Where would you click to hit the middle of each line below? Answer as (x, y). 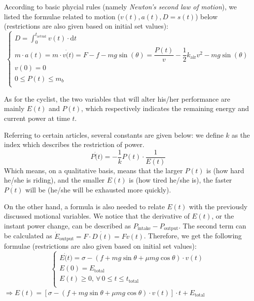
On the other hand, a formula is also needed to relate (85, 206)
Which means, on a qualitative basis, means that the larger (93, 170)
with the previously (218, 206)
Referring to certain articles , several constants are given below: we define (114, 134)
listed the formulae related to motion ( (62, 16)
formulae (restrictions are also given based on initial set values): (100, 246)
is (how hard (225, 170)
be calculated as (28, 236)
